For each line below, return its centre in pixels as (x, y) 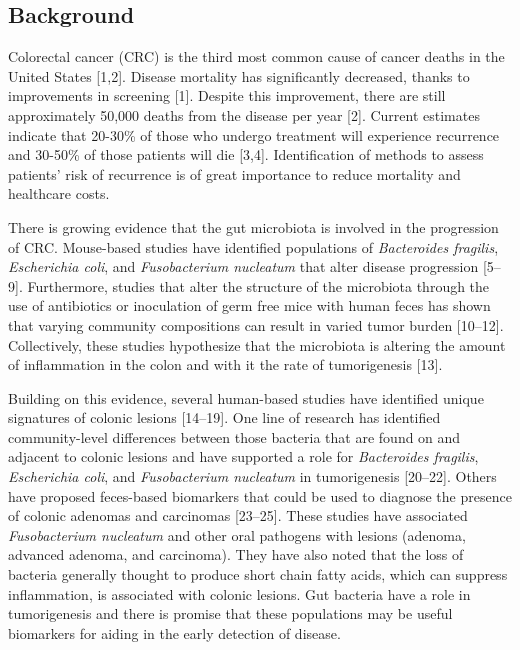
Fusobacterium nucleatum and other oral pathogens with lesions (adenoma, (237, 534)
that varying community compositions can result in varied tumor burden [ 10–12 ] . (256, 324)
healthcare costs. (59, 193)
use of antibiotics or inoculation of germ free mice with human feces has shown (249, 305)
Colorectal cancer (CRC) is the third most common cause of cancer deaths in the (256, 56)
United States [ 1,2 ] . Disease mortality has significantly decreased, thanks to (239, 75)
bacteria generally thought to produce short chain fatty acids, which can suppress (258, 574)
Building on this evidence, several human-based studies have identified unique (246, 397)
